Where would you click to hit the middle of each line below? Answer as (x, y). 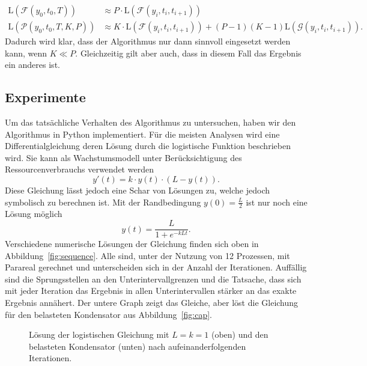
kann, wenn (26, 53)
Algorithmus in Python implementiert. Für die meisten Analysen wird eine (142, 134)
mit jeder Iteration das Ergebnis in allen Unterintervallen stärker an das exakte (151, 291)
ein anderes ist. (32, 65)
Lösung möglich (34, 214)
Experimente (45, 97)
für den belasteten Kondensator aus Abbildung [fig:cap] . (108, 314)
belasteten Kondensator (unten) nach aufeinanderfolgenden (138, 346)
